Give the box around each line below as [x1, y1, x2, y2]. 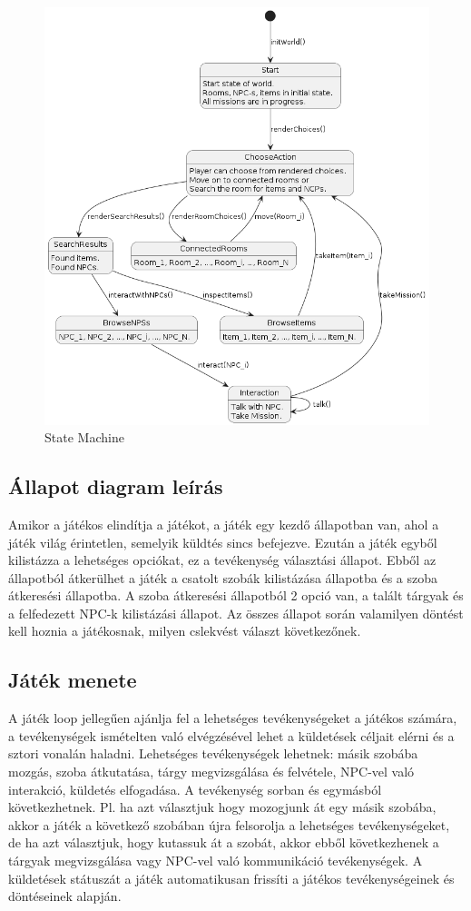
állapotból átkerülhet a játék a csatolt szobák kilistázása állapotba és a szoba [8, 568, 437, 587]
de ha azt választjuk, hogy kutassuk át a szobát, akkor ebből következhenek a [8, 833, 439, 852]
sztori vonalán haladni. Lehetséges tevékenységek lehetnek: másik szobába [8, 744, 418, 763]
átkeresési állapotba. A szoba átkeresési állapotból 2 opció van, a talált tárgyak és [8, 586, 464, 605]
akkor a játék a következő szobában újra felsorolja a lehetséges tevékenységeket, [8, 815, 450, 834]
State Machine [44, 428, 124, 447]
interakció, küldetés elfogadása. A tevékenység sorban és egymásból [8, 779, 382, 798]
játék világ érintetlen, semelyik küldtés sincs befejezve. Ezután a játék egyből [8, 532, 437, 551]
